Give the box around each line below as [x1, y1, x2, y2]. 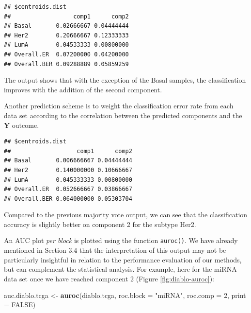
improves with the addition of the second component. [4, 84, 162, 94]
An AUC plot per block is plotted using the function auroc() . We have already [4, 235, 238, 245]
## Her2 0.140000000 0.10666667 [4, 166, 132, 174]
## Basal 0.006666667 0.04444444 [4, 157, 132, 164]
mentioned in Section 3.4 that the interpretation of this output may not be [4, 245, 226, 255]
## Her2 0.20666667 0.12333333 [4, 32, 129, 39]
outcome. [12, 120, 39, 130]
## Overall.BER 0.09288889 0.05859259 [4, 60, 129, 68]
